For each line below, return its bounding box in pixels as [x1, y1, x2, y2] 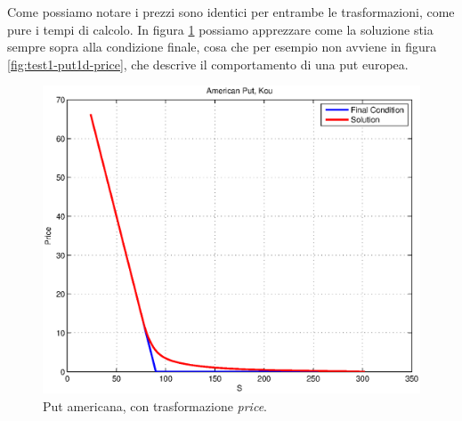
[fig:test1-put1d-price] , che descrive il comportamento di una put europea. [7, 54, 409, 73]
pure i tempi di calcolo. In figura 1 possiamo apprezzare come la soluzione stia [7, 20, 434, 38]
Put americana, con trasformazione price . [43, 396, 267, 415]
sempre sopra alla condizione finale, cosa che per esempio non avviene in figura [7, 37, 437, 56]
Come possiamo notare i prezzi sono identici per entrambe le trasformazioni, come [7, 3, 455, 20]
